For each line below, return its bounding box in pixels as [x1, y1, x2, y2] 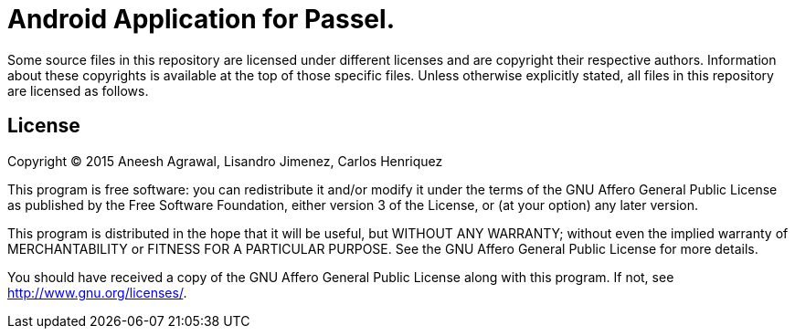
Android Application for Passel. [7, 4, 395, 35]
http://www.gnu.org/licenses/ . [7, 284, 187, 300]
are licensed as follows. [7, 82, 149, 99]
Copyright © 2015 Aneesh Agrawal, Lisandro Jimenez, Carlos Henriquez [7, 152, 443, 169]
